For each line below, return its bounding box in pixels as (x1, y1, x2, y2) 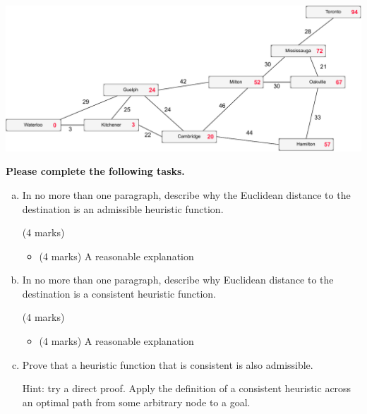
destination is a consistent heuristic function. (22, 286, 217, 300)
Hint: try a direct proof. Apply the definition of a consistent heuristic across (22, 381, 351, 396)
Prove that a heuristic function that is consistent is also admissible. (22, 357, 313, 372)
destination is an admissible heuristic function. (22, 201, 224, 216)
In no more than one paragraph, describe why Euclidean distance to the (22, 272, 334, 287)
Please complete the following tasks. (6, 164, 185, 178)
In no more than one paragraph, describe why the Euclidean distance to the (22, 187, 351, 202)
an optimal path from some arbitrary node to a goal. (22, 394, 251, 409)
